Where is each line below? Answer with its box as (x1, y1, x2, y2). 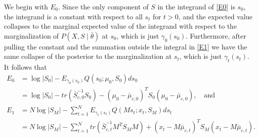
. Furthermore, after (185, 30, 246, 41)
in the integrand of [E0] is (157, 1, 235, 11)
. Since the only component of (58, 1, 149, 11)
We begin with (4, 1, 48, 11)
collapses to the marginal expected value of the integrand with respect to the (4, 21, 237, 31)
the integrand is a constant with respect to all (4, 11, 143, 21)
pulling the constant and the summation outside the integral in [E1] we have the (4, 41, 248, 51)
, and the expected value (178, 11, 253, 21)
